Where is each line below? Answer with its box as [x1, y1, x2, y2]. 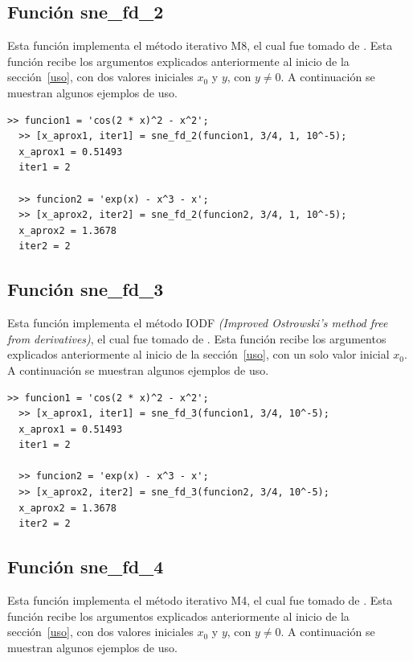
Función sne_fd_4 [7, 554, 164, 579]
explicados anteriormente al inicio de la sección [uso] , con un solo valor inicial [7, 346, 390, 363]
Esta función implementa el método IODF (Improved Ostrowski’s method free [7, 314, 388, 331]
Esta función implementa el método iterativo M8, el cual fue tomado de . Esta [7, 37, 393, 54]
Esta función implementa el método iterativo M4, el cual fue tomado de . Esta [7, 592, 393, 609]
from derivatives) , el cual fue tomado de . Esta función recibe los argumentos [7, 330, 386, 347]
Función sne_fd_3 [7, 277, 164, 302]
